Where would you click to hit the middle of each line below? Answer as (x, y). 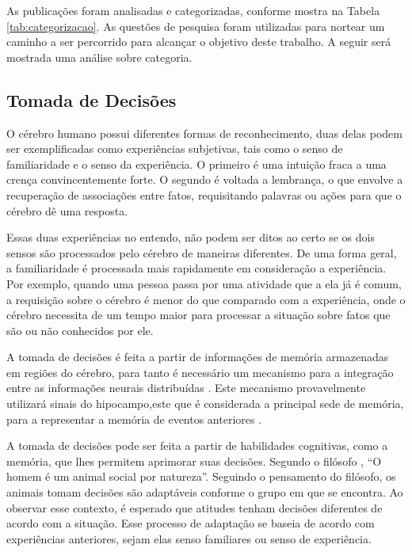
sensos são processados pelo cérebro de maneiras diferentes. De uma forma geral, (202, 252)
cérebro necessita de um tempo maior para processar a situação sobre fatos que (198, 315)
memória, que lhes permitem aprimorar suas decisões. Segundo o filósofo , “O (194, 461)
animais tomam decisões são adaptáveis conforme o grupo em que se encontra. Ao (205, 492)
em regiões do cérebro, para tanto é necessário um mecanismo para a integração (200, 372)
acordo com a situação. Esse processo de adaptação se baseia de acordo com (191, 523)
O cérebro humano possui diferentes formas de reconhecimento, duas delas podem (204, 133)
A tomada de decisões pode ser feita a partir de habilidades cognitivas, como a (197, 445)
